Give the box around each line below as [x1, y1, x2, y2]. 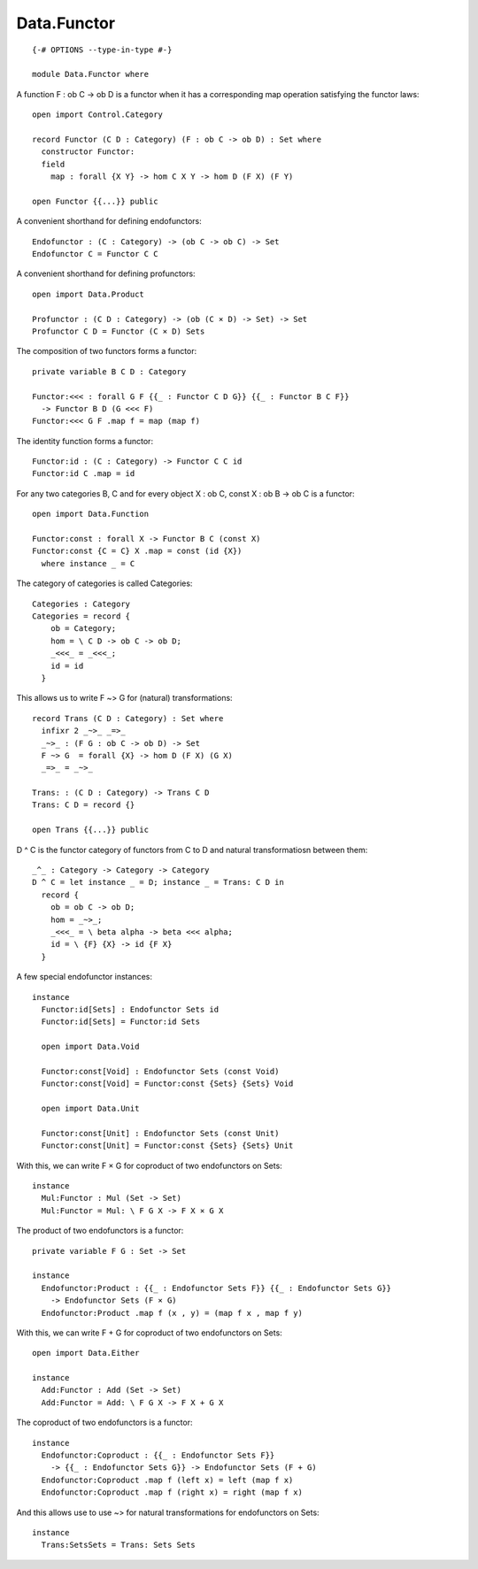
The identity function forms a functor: [16, 435, 154, 446]
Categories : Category [32, 598, 131, 609]
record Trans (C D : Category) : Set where [32, 713, 224, 723]
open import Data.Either [32, 1348, 140, 1358]
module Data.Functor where [32, 69, 150, 80]
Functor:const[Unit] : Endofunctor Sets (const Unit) [41, 1128, 280, 1138]
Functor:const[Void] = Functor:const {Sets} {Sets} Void [41, 1079, 294, 1088]
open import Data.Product [32, 288, 145, 299]
